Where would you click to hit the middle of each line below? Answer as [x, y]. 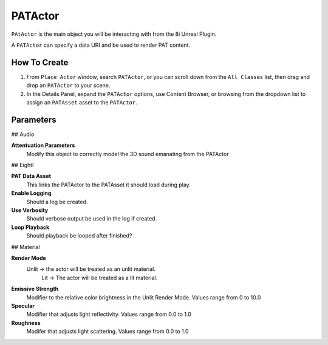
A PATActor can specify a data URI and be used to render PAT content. [101, 45]
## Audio [23, 134]
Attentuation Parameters [43, 145]
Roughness [26, 323]
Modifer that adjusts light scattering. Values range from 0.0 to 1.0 [108, 332]
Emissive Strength [35, 289]
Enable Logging [31, 193]
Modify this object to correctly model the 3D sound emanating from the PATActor [128, 154]
